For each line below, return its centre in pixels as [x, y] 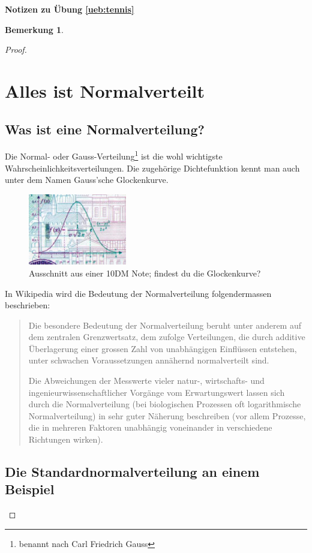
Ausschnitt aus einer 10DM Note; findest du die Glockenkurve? [145, 273]
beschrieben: [28, 305]
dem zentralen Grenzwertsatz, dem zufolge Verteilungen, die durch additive [167, 337]
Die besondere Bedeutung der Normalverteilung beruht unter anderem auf [165, 325]
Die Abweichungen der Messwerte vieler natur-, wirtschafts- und [146, 381]
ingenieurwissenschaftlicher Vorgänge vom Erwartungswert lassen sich [157, 392]
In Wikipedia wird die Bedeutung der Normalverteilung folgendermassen [138, 293]
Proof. [16, 49]
